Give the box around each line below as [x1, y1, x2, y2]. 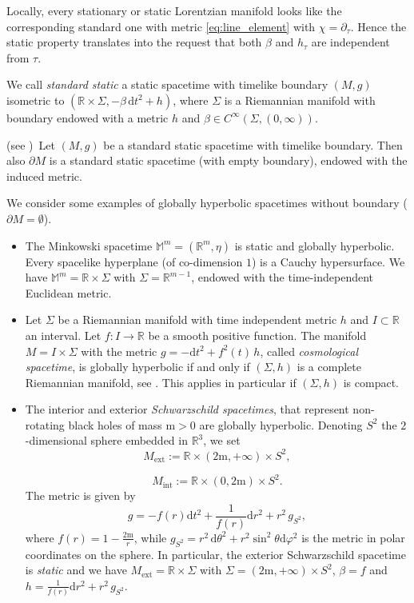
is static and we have [25, 561, 127, 578]
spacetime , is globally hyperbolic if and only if [25, 358, 250, 375]
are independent [311, 34, 390, 50]
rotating [25, 416, 65, 433]
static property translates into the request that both [6, 34, 262, 50]
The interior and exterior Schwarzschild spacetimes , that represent [25, 401, 349, 417]
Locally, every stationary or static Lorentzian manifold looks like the [6, 2, 342, 18]
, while [133, 529, 167, 545]
